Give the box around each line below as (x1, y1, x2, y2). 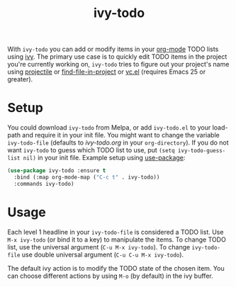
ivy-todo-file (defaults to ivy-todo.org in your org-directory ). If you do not (7, 138, 229, 147)
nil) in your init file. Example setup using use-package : (23, 154, 186, 162)
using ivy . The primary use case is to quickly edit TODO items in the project (7, 52, 227, 61)
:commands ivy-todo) (13, 180, 74, 187)
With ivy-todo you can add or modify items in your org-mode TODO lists (7, 45, 219, 54)
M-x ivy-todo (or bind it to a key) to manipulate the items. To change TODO (7, 235, 227, 244)
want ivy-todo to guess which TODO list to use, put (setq (7, 146, 175, 154)
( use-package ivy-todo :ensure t (7, 167, 106, 174)
